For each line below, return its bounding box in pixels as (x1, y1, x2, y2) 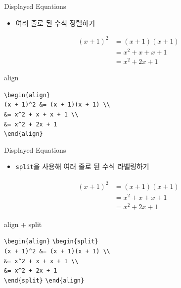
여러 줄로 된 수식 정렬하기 (15, 17, 95, 28)
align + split (4, 219, 42, 229)
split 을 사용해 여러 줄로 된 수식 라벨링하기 (15, 161, 149, 172)
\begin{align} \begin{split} (4, 238, 98, 245)
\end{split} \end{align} (4, 277, 85, 285)
